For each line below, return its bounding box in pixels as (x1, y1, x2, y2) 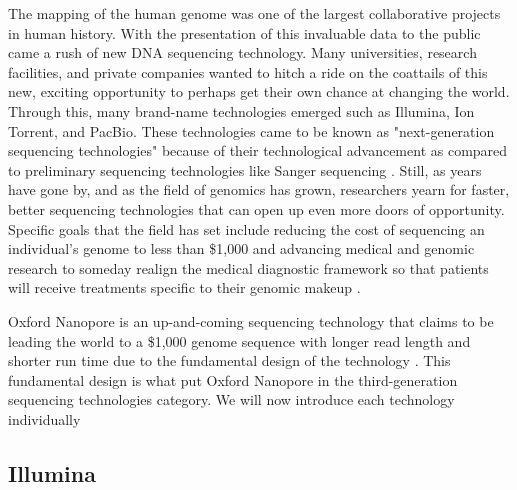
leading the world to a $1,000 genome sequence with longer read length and (8, 330, 471, 351)
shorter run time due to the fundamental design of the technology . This (8, 350, 451, 371)
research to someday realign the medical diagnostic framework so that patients (8, 257, 489, 278)
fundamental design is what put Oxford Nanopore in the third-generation (8, 369, 458, 390)
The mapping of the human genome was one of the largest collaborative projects (8, 3, 501, 23)
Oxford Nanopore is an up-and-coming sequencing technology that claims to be (8, 310, 494, 331)
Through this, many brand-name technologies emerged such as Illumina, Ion (8, 100, 475, 121)
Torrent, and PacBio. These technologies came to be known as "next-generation (8, 120, 495, 141)
